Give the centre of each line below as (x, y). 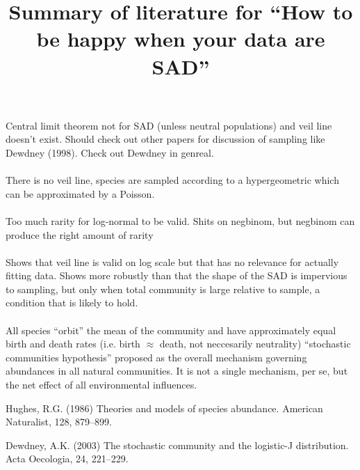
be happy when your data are (181, 39)
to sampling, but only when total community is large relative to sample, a (163, 289)
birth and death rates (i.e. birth (73, 344)
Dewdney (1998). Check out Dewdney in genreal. (110, 152)
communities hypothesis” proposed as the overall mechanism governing (156, 357)
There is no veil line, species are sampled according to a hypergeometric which (172, 180)
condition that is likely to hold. (72, 303)
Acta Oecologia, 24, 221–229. (67, 459)
